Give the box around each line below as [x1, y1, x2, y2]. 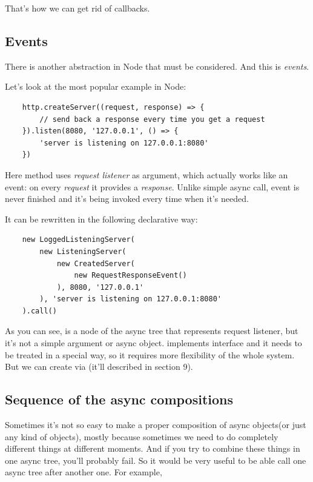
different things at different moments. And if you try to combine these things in [5, 442, 300, 455]
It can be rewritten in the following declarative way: [5, 212, 198, 225]
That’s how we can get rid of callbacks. [5, 2, 150, 14]
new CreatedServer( [56, 259, 135, 268]
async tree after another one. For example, [5, 466, 162, 478]
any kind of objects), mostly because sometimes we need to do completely [5, 430, 278, 443]
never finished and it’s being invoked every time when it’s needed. [5, 192, 249, 205]
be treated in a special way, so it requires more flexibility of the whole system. [5, 348, 295, 361]
